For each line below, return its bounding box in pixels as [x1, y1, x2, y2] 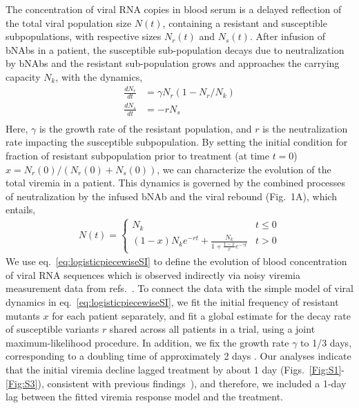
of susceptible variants [6, 322, 99, 336]
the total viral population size [6, 15, 132, 30]
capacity [6, 69, 41, 84]
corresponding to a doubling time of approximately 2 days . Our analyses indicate [6, 349, 351, 363]
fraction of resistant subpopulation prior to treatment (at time [6, 148, 269, 162]
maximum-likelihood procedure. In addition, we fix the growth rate [6, 335, 289, 349]
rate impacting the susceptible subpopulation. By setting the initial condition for [6, 135, 348, 149]
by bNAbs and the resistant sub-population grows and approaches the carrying [6, 56, 340, 70]
